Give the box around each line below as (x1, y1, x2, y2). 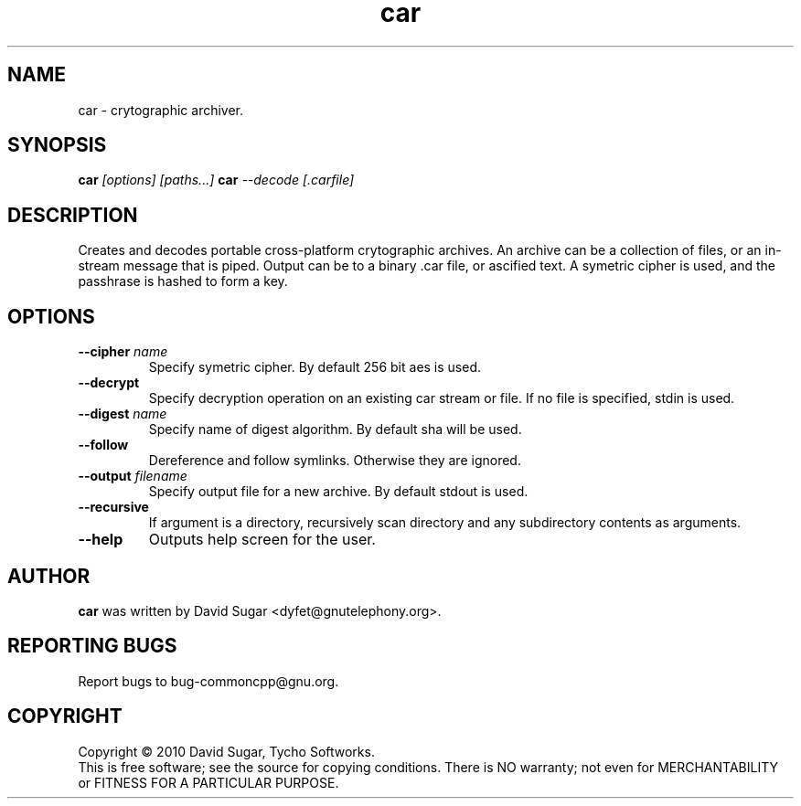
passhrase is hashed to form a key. (78, 273, 288, 290)
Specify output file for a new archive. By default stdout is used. (148, 483, 529, 500)
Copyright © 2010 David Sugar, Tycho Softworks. (78, 743, 375, 759)
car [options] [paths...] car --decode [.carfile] (78, 172, 355, 188)
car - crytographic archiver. (78, 101, 244, 118)
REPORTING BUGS (7, 634, 177, 658)
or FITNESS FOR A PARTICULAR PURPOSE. (78, 774, 339, 790)
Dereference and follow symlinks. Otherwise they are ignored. (148, 452, 521, 469)
